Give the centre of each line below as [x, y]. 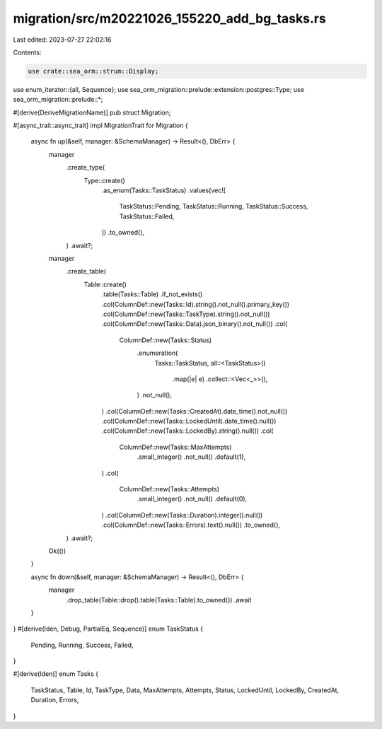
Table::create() [105, 284]
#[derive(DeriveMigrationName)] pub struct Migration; [92, 112]
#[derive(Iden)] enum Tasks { [56, 674]
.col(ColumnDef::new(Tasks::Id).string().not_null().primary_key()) [196, 304]
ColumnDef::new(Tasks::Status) [166, 340]
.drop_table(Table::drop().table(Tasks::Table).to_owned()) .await [159, 600]
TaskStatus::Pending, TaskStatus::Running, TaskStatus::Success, [214, 206]
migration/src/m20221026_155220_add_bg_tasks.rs [170, 18]
